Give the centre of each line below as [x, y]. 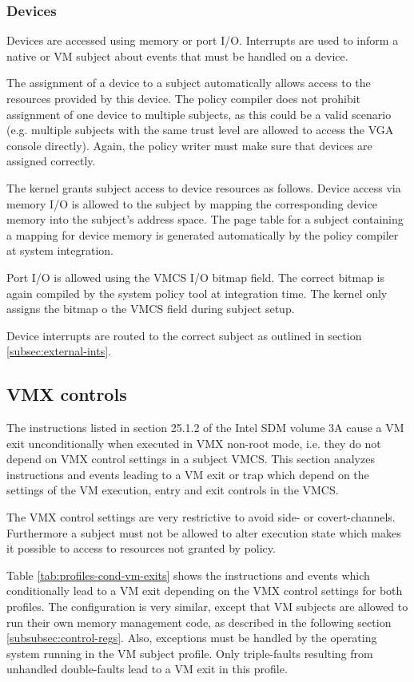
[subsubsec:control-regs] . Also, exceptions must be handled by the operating [192, 638]
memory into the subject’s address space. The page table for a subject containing [205, 219]
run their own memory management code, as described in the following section [199, 622]
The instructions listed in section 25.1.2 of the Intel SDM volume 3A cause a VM [205, 428]
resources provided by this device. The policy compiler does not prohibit [184, 98]
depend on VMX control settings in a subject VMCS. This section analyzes [191, 459]
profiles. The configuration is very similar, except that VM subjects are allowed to [207, 607]
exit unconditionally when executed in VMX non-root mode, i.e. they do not [194, 443]
